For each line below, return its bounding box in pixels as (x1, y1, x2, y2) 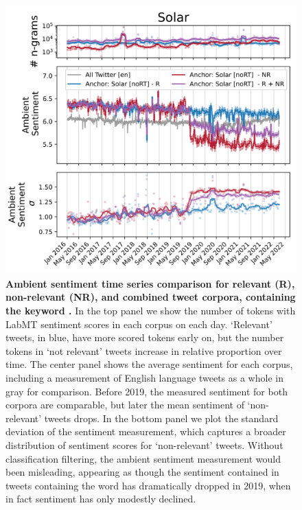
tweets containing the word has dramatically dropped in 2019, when (5, 478, 291, 492)
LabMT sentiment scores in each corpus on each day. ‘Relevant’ (5, 316, 272, 331)
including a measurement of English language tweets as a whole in (5, 371, 283, 385)
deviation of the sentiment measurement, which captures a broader (5, 424, 286, 439)
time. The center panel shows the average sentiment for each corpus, (5, 357, 293, 371)
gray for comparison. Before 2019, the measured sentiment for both (5, 384, 288, 398)
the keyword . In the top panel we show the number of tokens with (5, 303, 296, 318)
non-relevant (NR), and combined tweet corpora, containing (5, 290, 296, 304)
